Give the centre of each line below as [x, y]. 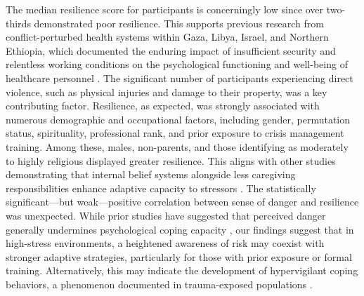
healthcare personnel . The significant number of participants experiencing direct [180, 78]
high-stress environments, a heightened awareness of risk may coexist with [165, 243]
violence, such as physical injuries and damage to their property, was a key [167, 92]
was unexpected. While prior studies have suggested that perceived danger [166, 215]
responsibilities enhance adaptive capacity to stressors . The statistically [161, 188]
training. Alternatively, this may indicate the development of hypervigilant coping [182, 270]
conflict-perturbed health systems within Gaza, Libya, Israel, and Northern [167, 37]
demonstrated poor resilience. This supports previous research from [179, 23]
